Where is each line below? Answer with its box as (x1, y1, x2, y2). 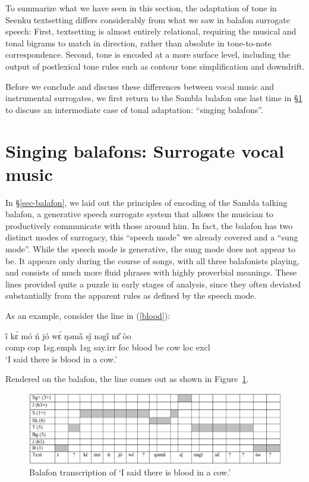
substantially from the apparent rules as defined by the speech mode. (5, 289, 257, 302)
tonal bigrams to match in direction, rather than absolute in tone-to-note (5, 36, 272, 49)
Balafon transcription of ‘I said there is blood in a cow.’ (29, 466, 231, 478)
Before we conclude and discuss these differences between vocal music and (5, 80, 275, 92)
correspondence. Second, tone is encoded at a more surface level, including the (5, 48, 291, 61)
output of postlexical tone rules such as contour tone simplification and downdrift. (5, 60, 305, 72)
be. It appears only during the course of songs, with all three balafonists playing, (5, 254, 299, 267)
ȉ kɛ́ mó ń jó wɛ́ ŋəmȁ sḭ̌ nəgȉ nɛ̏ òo (5, 329, 131, 342)
